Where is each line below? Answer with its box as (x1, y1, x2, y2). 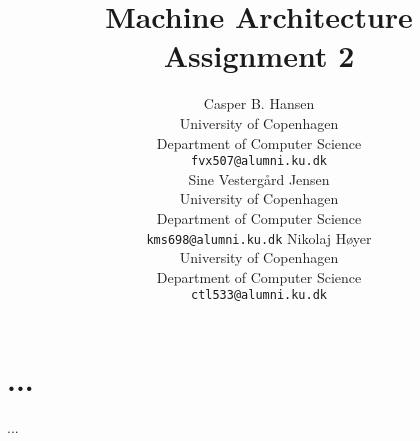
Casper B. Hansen (203, 93, 315, 114)
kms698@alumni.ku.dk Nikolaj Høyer (146, 227, 372, 248)
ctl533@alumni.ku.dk (190, 288, 328, 303)
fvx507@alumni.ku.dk (190, 154, 328, 169)
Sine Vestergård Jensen (188, 168, 330, 189)
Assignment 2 (163, 35, 355, 76)
